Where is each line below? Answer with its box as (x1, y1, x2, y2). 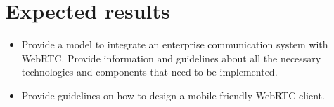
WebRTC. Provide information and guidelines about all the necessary (21, 50, 321, 65)
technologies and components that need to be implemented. (21, 64, 278, 79)
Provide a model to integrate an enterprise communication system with (21, 37, 328, 52)
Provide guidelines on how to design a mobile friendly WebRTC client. (21, 87, 325, 102)
